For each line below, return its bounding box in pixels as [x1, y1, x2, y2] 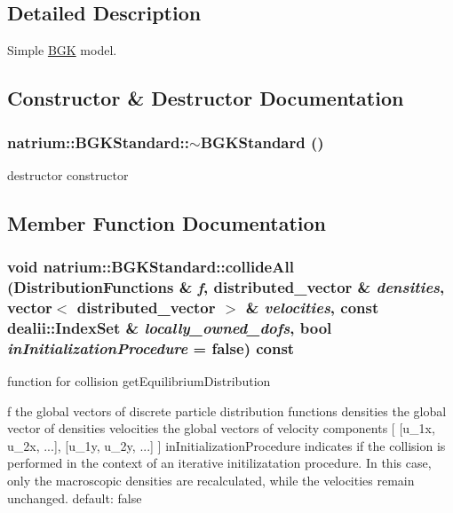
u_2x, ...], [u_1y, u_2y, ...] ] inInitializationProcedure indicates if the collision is [7, 436, 446, 454]
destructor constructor [7, 165, 129, 184]
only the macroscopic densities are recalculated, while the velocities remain [7, 471, 415, 490]
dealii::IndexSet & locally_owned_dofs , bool [7, 316, 332, 338]
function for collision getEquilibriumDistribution [7, 372, 271, 391]
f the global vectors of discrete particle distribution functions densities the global [7, 401, 447, 420]
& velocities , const [245, 296, 379, 318]
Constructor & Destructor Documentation [7, 84, 404, 112]
